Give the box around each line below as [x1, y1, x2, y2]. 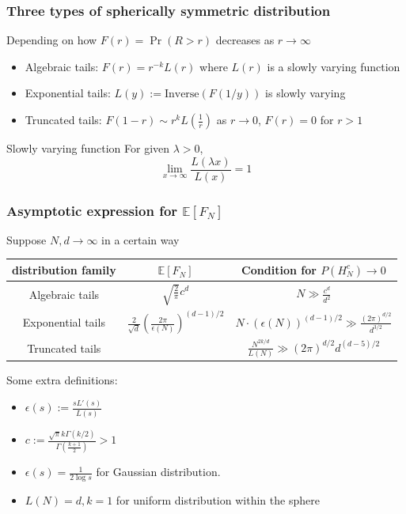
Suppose [6, 231, 47, 248]
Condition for [241, 261, 317, 278]
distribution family [12, 262, 116, 278]
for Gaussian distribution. [96, 463, 221, 480]
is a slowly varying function [267, 58, 400, 74]
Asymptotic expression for [6, 200, 178, 220]
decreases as [215, 32, 275, 48]
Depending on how [6, 32, 97, 48]
